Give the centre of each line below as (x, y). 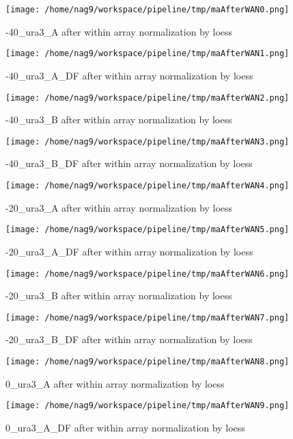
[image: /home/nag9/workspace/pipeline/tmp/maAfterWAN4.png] (148, 186)
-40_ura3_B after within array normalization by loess (119, 120)
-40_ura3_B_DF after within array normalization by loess (129, 163)
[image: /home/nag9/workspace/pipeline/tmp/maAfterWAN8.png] (148, 362)
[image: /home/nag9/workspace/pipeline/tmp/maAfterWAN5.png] (148, 230)
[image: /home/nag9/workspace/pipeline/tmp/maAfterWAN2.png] (148, 98)
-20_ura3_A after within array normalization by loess (119, 207)
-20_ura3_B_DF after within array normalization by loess (129, 339)
